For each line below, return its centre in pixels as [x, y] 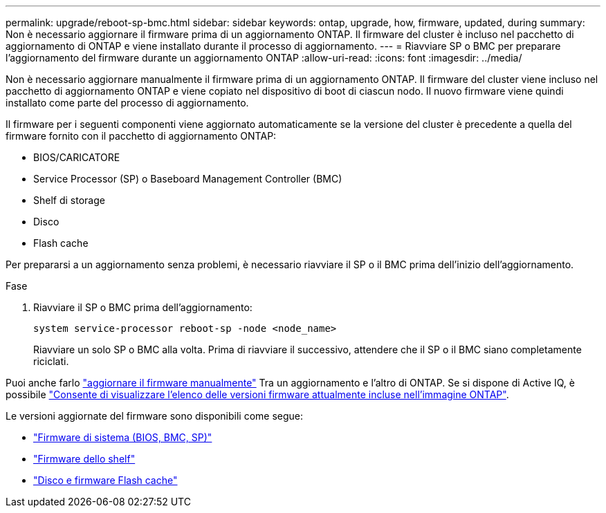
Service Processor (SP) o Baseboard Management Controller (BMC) [188, 179]
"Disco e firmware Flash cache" [105, 480]
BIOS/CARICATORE [77, 157]
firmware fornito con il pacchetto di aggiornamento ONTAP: [141, 136]
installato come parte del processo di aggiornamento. [127, 103]
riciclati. [51, 361]
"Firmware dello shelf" [84, 459]
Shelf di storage [69, 200]
